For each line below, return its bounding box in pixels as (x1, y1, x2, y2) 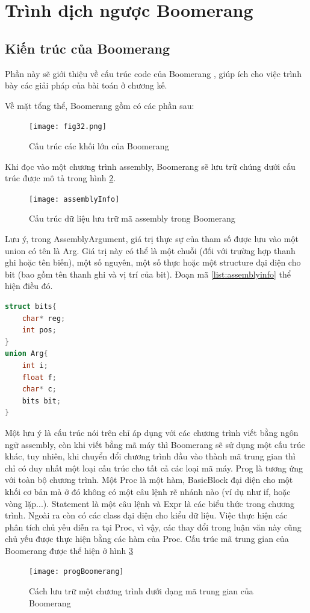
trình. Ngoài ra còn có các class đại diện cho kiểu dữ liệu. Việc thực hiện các (5, 509, 288, 521)
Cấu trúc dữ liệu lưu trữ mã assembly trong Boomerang (29, 212, 235, 225)
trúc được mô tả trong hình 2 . (5, 172, 116, 184)
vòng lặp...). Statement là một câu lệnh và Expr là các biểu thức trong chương (5, 497, 294, 509)
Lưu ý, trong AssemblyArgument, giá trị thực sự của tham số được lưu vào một (5, 232, 299, 245)
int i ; (22, 361, 48, 370)
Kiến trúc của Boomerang (5, 39, 170, 57)
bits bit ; (22, 396, 61, 405)
